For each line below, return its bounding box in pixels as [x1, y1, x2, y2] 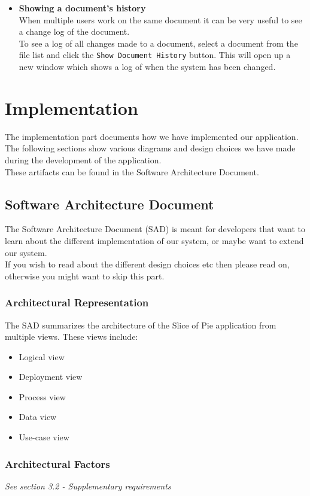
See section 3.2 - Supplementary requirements [5, 479, 171, 492]
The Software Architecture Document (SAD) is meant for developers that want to [5, 223, 305, 235]
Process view [19, 390, 66, 403]
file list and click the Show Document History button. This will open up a [19, 48, 291, 61]
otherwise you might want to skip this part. [5, 269, 165, 282]
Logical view [19, 350, 65, 363]
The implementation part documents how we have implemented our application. [5, 130, 299, 142]
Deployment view [19, 370, 83, 383]
